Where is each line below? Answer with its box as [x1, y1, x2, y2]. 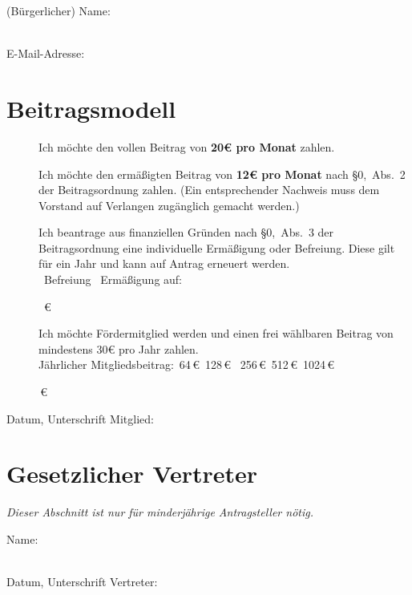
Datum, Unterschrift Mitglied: [6, 410, 154, 427]
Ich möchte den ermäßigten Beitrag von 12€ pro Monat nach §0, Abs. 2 [38, 165, 406, 182]
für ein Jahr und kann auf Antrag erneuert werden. [38, 255, 290, 272]
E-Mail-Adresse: [6, 45, 85, 62]
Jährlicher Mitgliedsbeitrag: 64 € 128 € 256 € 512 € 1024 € [38, 356, 335, 373]
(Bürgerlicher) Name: [6, 2, 111, 18]
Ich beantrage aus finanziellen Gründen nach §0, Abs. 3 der [38, 224, 334, 241]
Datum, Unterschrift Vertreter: [6, 573, 158, 590]
